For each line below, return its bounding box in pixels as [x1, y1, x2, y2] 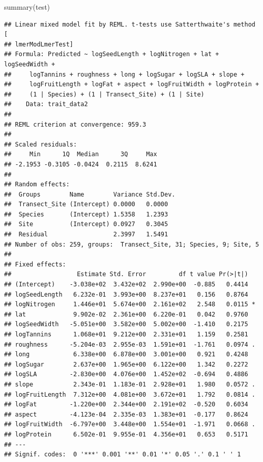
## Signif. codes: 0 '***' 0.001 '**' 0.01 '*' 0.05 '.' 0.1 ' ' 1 [4, 451, 241, 458]
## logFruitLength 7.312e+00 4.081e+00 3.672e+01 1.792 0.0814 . [4, 391, 255, 398]
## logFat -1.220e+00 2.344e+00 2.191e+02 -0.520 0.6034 [4, 401, 248, 408]
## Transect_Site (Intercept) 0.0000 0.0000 [4, 201, 168, 208]
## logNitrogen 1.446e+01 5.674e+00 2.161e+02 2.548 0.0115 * [4, 301, 255, 308]
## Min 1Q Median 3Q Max [4, 151, 157, 158]
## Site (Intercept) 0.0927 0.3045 [4, 221, 168, 228]
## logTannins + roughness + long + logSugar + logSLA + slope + [4, 70, 245, 78]
